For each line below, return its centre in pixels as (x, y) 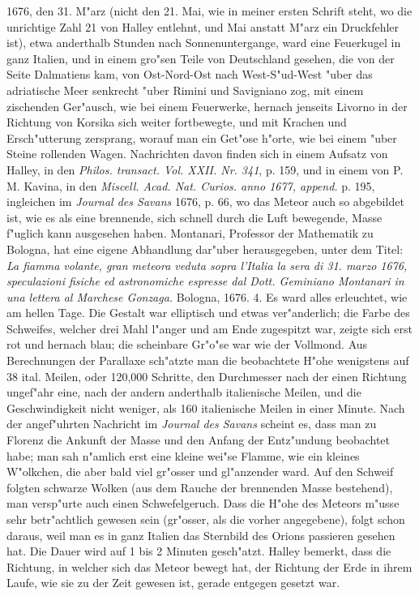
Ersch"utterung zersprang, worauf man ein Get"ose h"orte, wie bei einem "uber (202, 137)
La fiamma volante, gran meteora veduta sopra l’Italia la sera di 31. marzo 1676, (207, 265)
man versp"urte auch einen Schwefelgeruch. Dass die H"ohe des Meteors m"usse (203, 503)
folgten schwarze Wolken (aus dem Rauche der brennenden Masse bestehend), (200, 487)
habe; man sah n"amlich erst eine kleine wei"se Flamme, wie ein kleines (183, 455)
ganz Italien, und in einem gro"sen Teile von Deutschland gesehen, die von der (201, 58)
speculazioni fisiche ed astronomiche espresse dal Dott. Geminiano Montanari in (205, 281)
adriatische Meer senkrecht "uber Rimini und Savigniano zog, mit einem (185, 90)
